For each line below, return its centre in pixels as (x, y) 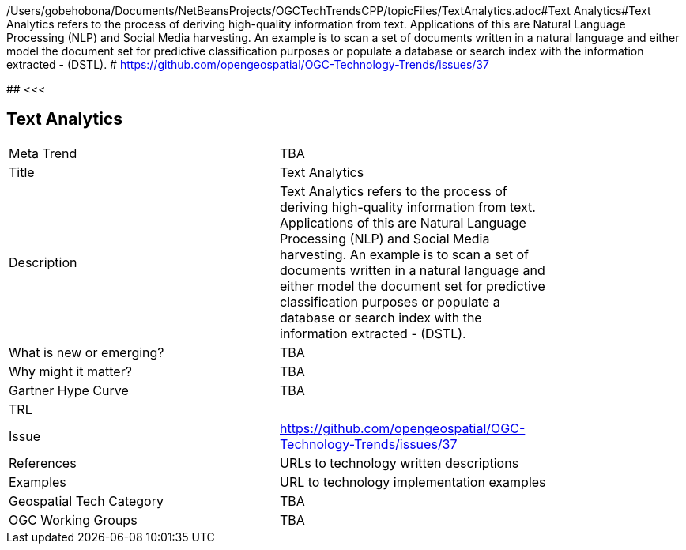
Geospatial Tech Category (86, 501)
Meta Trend (43, 153)
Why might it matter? (70, 371)
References (43, 463)
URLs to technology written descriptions (400, 463)
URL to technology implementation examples (413, 482)
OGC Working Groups (73, 520)
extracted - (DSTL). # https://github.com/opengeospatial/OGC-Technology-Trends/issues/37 (248, 64)
